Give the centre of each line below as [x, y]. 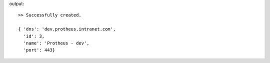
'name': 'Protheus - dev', [56, 43]
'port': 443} [39, 50]
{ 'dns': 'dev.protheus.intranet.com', [67, 29]
